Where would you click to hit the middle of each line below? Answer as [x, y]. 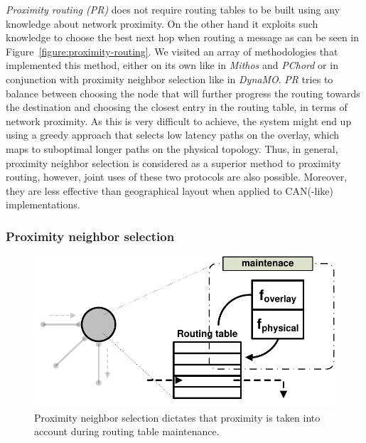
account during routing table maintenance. [127, 431]
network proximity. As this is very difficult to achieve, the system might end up [179, 121]
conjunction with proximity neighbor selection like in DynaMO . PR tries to [169, 79]
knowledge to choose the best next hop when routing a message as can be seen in [183, 37]
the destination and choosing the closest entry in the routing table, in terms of [177, 107]
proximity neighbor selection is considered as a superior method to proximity [173, 162]
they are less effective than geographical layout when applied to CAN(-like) [170, 190]
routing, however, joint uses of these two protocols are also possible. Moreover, [177, 177]
